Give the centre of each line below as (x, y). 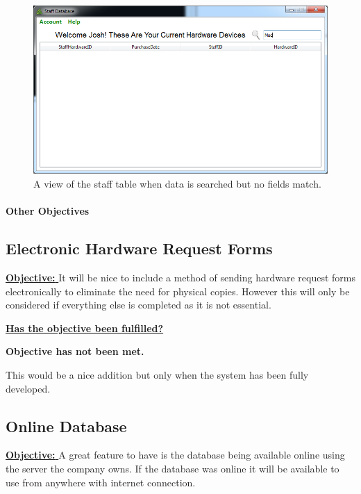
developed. (28, 388)
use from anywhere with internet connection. (101, 482)
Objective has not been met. (75, 351)
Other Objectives (48, 211)
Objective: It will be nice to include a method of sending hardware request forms (181, 278)
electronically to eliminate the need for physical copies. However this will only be (178, 291)
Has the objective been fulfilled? (85, 328)
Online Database (66, 426)
